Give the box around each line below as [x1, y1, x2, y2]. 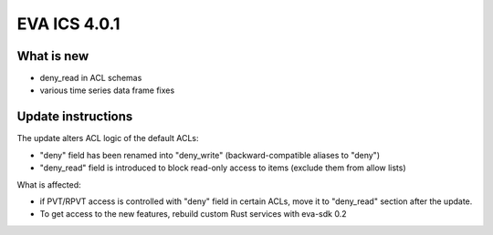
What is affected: [16, 179, 81, 190]
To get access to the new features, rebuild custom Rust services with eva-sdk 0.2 [39, 209, 347, 220]
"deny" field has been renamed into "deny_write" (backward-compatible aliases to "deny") [39, 149, 381, 160]
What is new [16, 48, 89, 64]
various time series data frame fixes [39, 85, 175, 96]
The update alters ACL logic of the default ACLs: [16, 133, 200, 144]
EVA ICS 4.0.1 [16, 14, 121, 34]
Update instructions [16, 109, 133, 125]
